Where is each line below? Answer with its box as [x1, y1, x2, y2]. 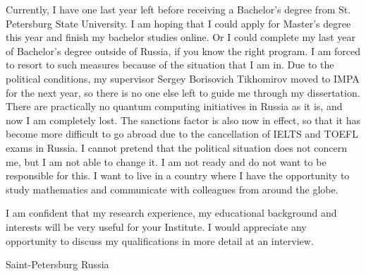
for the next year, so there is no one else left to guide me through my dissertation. [6, 85, 360, 100]
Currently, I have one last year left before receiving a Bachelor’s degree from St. [6, 2, 351, 16]
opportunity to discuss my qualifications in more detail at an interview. [6, 233, 314, 248]
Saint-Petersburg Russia [6, 257, 109, 272]
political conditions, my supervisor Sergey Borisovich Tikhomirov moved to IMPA [6, 71, 360, 85]
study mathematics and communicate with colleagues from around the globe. [6, 181, 338, 196]
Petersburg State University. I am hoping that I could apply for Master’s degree [6, 16, 351, 30]
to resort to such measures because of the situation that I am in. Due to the [6, 57, 334, 72]
